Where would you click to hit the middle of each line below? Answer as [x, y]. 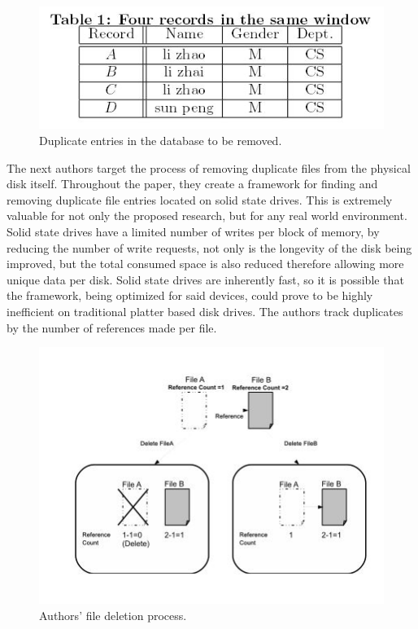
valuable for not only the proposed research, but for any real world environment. [207, 216]
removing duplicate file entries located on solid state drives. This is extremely [200, 199]
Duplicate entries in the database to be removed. [161, 140]
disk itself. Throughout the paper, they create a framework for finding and [192, 184]
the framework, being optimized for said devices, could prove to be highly [190, 295]
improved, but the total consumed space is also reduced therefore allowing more [205, 264]
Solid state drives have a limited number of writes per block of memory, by [193, 231]
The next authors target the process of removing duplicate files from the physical [209, 167]
